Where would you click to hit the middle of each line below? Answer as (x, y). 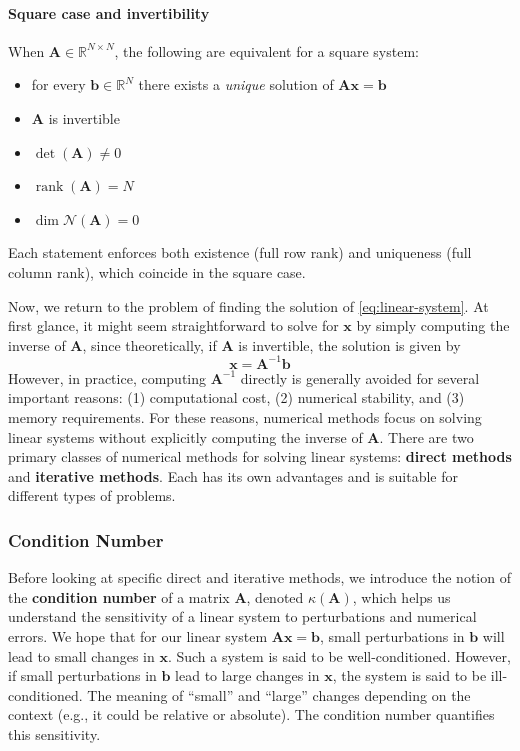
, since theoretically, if (149, 344)
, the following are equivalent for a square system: (266, 50)
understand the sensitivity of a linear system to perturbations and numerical (242, 616)
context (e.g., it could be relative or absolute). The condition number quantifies (251, 714)
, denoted (275, 596)
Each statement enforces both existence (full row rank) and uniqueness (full (240, 252)
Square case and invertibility (109, 12)
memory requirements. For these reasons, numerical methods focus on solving (245, 417)
